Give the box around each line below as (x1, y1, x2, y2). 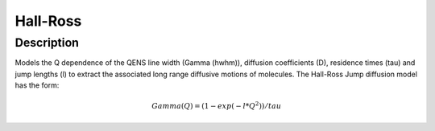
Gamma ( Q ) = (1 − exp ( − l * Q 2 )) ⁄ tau (151, 100, 282, 111)
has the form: (14, 80, 60, 90)
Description (14, 35, 80, 50)
